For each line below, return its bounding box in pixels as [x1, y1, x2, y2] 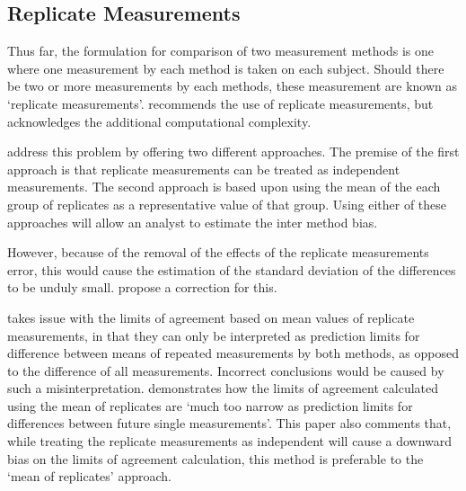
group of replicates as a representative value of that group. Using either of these [7, 194, 447, 213]
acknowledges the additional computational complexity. [7, 112, 312, 130]
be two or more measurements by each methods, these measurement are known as [7, 76, 458, 95]
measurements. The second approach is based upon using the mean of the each [7, 177, 441, 196]
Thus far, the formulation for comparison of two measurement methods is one [7, 41, 435, 60]
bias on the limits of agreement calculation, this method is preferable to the [7, 449, 424, 468]
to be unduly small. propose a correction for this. [7, 278, 277, 297]
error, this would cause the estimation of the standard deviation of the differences [7, 260, 456, 279]
